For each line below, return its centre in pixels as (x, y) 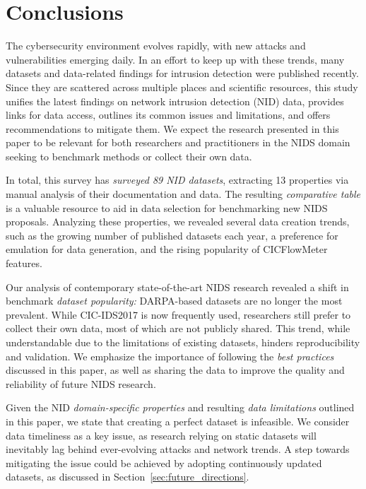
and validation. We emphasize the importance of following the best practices (170, 356)
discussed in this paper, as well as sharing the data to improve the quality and (175, 370)
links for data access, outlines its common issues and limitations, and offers (168, 115)
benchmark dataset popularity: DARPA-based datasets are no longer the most (174, 301)
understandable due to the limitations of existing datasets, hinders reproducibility (183, 342)
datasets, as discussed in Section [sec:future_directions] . (128, 477)
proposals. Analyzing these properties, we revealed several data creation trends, (178, 222)
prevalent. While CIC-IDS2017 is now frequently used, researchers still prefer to (178, 314)
